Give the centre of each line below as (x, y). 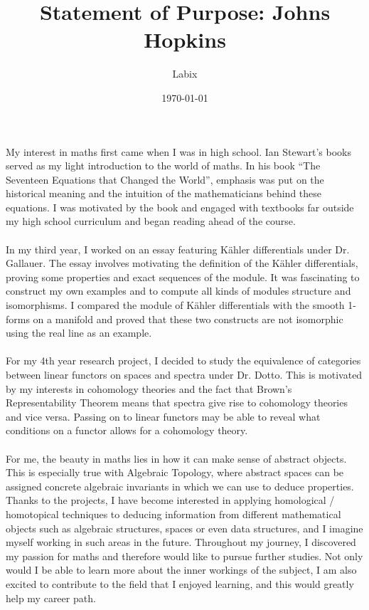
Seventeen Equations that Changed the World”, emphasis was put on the (165, 179)
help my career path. (51, 598)
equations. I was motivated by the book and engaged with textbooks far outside (180, 207)
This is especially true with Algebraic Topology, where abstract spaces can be (175, 472)
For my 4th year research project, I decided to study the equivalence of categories (183, 361)
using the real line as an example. (79, 333)
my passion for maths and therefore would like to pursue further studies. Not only (184, 556)
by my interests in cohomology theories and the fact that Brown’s (149, 388)
